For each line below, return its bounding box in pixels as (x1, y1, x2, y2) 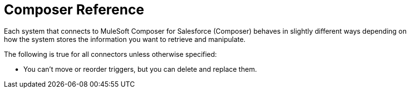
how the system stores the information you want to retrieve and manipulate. (4, 35, 246, 43)
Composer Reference (4, 1, 144, 18)
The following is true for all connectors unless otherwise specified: (4, 50, 217, 58)
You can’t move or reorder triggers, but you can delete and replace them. (23, 65, 257, 73)
